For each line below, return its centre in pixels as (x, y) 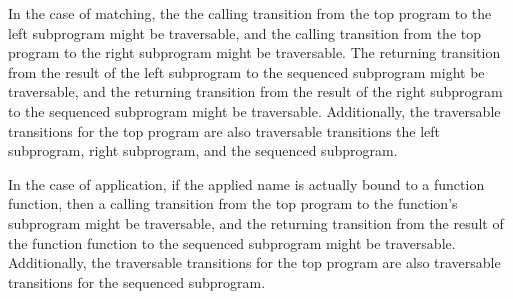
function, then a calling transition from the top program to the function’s (233, 203)
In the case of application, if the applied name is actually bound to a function (246, 183)
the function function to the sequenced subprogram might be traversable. (232, 242)
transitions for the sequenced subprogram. (137, 281)
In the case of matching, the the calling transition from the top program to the (250, 13)
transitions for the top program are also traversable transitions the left (224, 130)
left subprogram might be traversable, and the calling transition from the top (245, 32)
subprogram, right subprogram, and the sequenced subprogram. (203, 150)
